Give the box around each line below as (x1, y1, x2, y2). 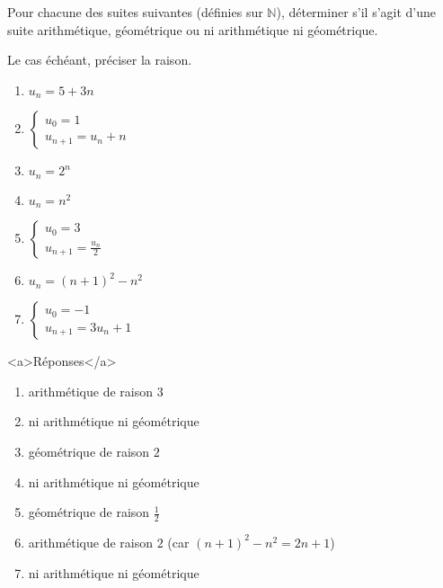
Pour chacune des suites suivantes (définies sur (7, 3, 263, 21)
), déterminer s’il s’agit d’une (276, 3, 437, 21)
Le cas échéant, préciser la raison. (7, 50, 192, 69)
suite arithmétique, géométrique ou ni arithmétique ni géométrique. (7, 20, 378, 39)
